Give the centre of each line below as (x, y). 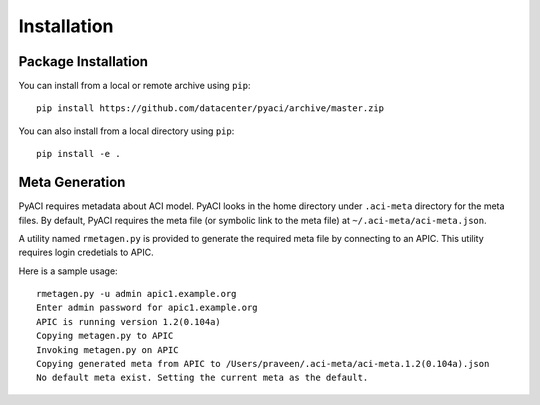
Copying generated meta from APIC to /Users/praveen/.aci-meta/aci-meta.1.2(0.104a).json (263, 364)
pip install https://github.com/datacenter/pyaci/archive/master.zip (210, 108)
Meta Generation (72, 182)
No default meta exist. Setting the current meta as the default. (202, 378)
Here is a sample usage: (68, 271)
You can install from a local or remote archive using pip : (134, 86)
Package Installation (83, 61)
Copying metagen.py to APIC (105, 336)
